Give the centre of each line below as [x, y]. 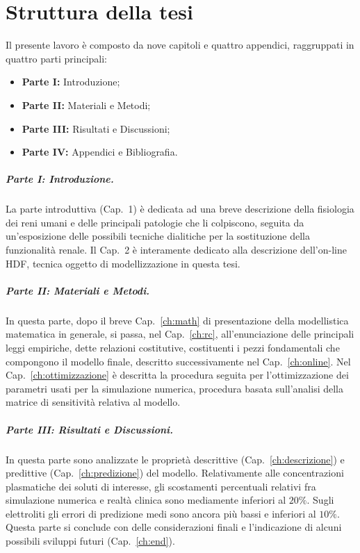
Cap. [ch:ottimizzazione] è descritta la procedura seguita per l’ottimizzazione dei [177, 375]
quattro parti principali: [57, 58]
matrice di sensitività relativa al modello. [93, 402]
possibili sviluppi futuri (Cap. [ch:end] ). [90, 541]
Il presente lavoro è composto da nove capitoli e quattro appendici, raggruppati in [180, 45]
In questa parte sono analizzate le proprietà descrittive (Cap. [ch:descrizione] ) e [175, 459]
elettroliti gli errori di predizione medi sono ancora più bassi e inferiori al [161, 513]
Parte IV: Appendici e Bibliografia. [100, 152]
